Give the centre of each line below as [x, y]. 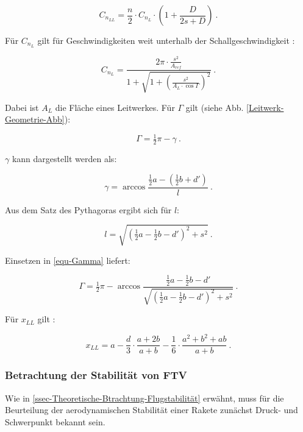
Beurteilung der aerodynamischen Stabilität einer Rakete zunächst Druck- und [151, 410]
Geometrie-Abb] [35, 119]
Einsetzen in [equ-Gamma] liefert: [68, 260]
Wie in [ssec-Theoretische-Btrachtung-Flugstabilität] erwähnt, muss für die [144, 398]
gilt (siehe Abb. [215, 107]
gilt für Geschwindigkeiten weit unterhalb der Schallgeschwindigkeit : [166, 40]
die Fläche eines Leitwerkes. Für [115, 107]
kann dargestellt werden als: [64, 159]
